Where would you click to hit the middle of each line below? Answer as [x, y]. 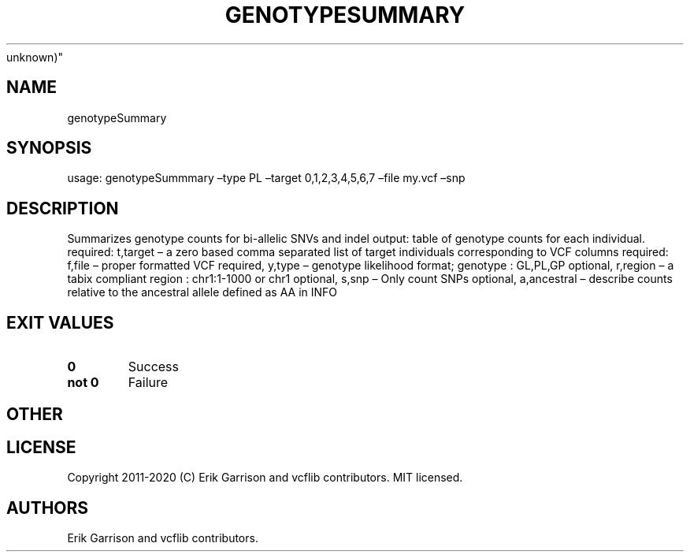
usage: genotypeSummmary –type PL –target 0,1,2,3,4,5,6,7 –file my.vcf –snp [266, 178]
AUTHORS [48, 508]
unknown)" [35, 57]
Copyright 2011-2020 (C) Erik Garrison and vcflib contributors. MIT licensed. [265, 478]
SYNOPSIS [49, 148]
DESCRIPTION [63, 208]
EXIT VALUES [60, 322]
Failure [148, 383]
